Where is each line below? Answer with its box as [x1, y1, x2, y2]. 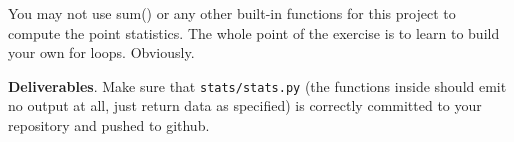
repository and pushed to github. [8, 115, 210, 136]
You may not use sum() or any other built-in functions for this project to [8, 3, 456, 23]
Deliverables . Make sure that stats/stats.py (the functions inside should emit [8, 75, 507, 96]
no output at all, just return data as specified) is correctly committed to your [8, 95, 482, 116]
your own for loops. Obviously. [8, 42, 195, 63]
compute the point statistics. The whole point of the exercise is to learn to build [8, 22, 500, 43]
